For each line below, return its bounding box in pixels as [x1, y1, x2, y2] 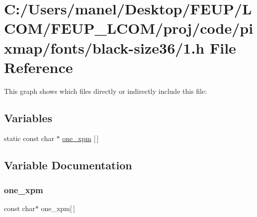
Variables [4, 110, 53, 125]
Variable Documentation [4, 157, 132, 173]
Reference [4, 57, 73, 77]
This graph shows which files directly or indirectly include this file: [4, 85, 207, 96]
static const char [4, 133, 54, 144]
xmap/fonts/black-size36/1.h [4, 37, 205, 58]
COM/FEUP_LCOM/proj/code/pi [4, 18, 254, 38]
